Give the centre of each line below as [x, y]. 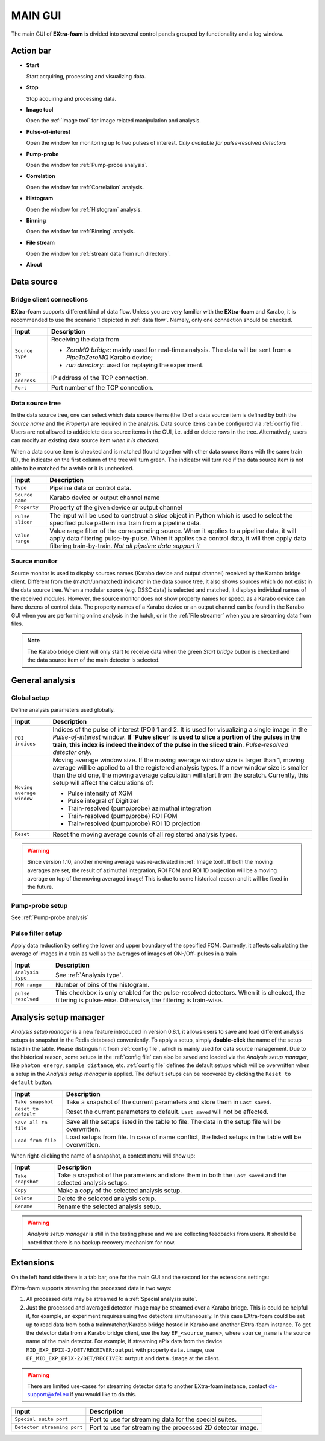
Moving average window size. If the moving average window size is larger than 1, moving [178, 760]
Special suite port [42, 1420]
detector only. [72, 752]
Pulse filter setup [37, 933]
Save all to [31, 1122]
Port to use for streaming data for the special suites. [163, 1419]
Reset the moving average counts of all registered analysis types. [145, 834]
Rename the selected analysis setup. [110, 1206]
